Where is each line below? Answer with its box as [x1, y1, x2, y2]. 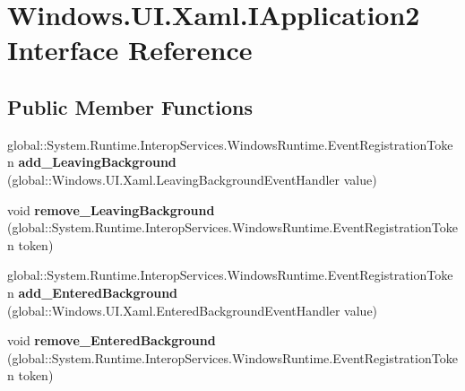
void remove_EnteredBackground [7, 331, 216, 350]
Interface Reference [7, 31, 253, 68]
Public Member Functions [7, 92, 253, 120]
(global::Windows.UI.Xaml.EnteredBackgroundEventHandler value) [7, 300, 378, 319]
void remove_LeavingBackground [7, 200, 215, 219]
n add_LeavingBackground [7, 152, 177, 171]
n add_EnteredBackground [7, 282, 178, 301]
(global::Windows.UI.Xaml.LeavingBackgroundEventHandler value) [7, 169, 377, 188]
